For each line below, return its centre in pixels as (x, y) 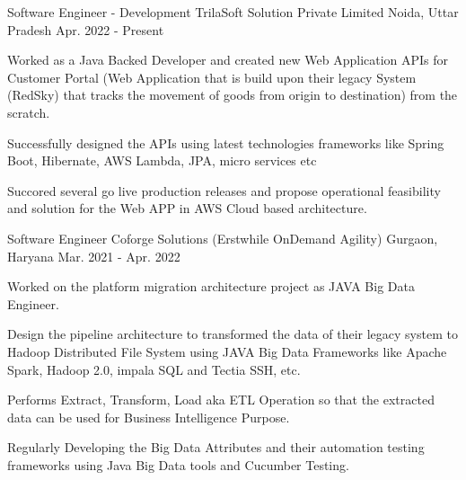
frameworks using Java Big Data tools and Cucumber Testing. (178, 464)
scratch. (29, 112)
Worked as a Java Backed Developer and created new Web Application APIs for (228, 60)
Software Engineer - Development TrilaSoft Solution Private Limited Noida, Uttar (233, 12)
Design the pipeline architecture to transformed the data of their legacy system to (233, 334)
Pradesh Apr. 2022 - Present (86, 29)
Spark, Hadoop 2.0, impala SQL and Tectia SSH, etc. (154, 369)
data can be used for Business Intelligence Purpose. (149, 417)
